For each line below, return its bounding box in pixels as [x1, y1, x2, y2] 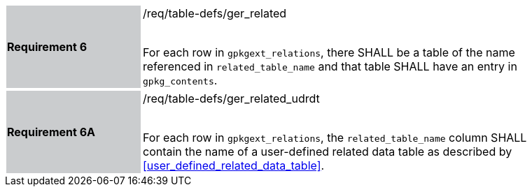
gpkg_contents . [143, 73, 218, 87]
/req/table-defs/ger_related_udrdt [143, 91, 320, 105]
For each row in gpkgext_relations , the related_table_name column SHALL [143, 131, 527, 145]
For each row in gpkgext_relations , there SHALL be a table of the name [143, 45, 515, 59]
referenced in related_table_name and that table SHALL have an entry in [143, 59, 517, 73]
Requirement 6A [7, 125, 95, 139]
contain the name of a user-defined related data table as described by [143, 145, 512, 158]
